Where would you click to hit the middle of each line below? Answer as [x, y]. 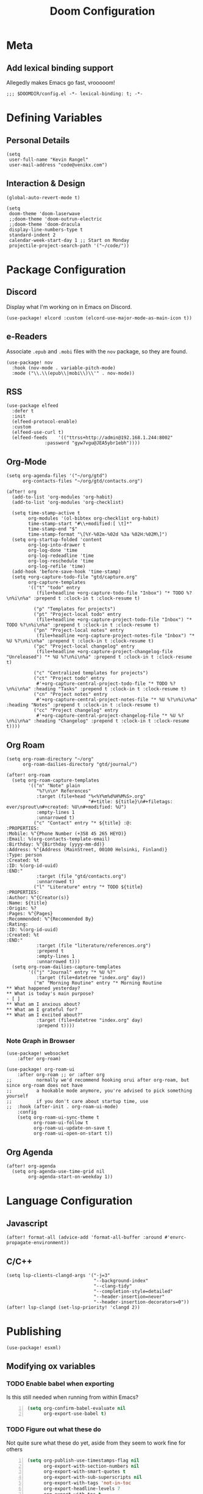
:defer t [23, 411]
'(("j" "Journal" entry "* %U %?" [72, 972]
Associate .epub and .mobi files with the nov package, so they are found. [97, 351]
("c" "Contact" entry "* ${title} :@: [83, 823]
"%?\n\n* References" [64, 791]
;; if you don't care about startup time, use [77, 1102]
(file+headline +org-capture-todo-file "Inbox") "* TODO [110, 593]
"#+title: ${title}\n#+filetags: [130, 802]
